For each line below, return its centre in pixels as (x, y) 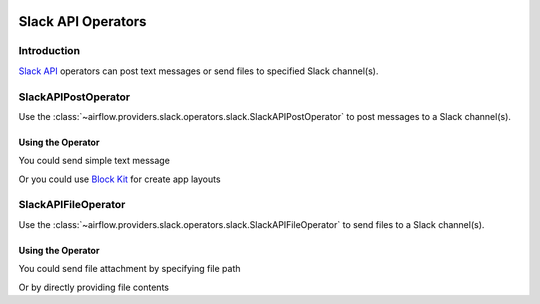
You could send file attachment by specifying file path (129, 269)
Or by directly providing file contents (94, 287)
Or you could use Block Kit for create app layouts (119, 179)
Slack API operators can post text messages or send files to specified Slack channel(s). (198, 71)
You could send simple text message (94, 161)
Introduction (49, 51)
